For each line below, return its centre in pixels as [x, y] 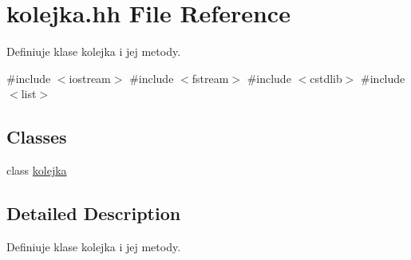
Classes [37, 137]
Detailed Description [94, 213]
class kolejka [37, 170]
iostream [90, 78]
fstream [210, 78]
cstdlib [326, 78]
